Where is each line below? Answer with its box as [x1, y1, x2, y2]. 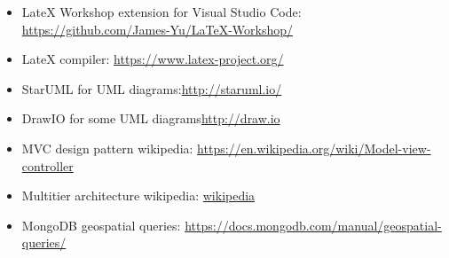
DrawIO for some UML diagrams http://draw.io [21, 109, 280, 128]
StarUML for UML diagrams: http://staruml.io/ [21, 79, 282, 98]
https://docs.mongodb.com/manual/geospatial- [185, 215, 442, 234]
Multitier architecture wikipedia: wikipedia [21, 186, 256, 205]
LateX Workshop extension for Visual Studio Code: [21, 3, 302, 20]
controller [21, 156, 74, 175]
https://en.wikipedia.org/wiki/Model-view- [197, 138, 431, 157]
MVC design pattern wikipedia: [21, 138, 193, 157]
